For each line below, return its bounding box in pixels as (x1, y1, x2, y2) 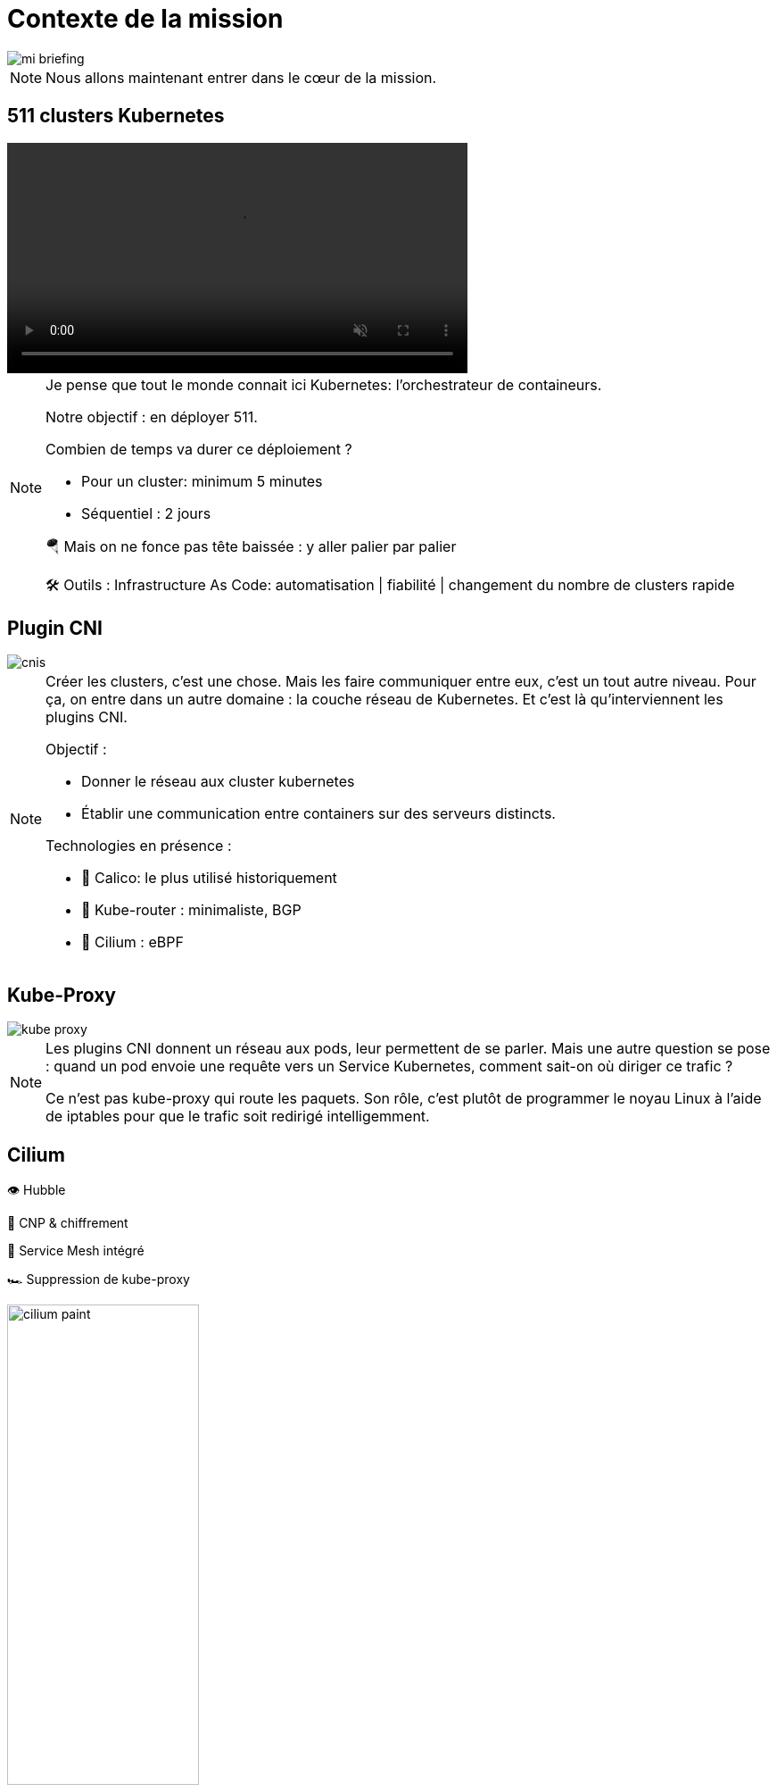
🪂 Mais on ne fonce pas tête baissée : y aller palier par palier (45, 537, 457, 555)
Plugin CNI (7, 617, 103, 640)
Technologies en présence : (45, 837, 232, 855)
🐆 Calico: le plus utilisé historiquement (81, 869, 337, 888)
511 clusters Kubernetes (7, 104, 225, 128)
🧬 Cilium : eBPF (81, 933, 184, 952)
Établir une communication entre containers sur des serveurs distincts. (81, 804, 556, 823)
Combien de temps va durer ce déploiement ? (45, 439, 352, 458)
